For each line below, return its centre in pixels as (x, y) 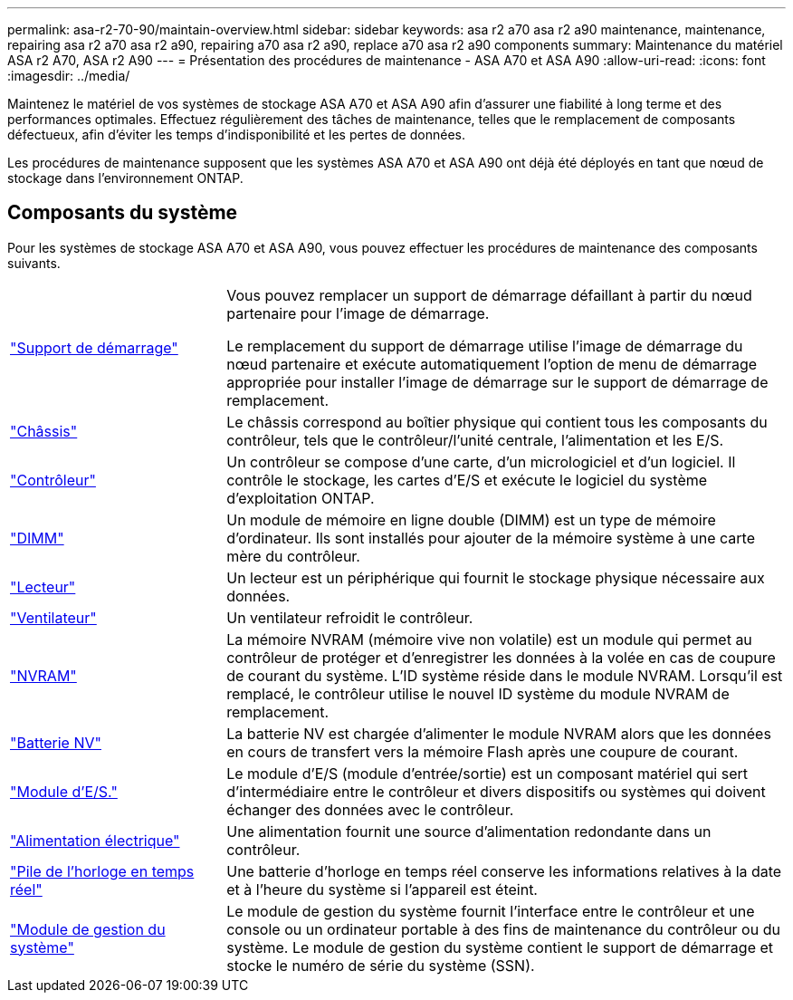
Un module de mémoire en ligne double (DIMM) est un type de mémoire (471, 519)
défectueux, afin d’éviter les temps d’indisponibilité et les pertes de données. (236, 135)
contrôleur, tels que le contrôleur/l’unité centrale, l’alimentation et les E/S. (475, 440)
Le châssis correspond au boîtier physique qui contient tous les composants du (497, 422)
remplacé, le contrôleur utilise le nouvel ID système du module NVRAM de (478, 693)
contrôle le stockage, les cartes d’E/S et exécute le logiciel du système (467, 480)
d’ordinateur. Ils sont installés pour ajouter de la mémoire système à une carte (491, 538)
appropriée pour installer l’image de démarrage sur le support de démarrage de (497, 382)
